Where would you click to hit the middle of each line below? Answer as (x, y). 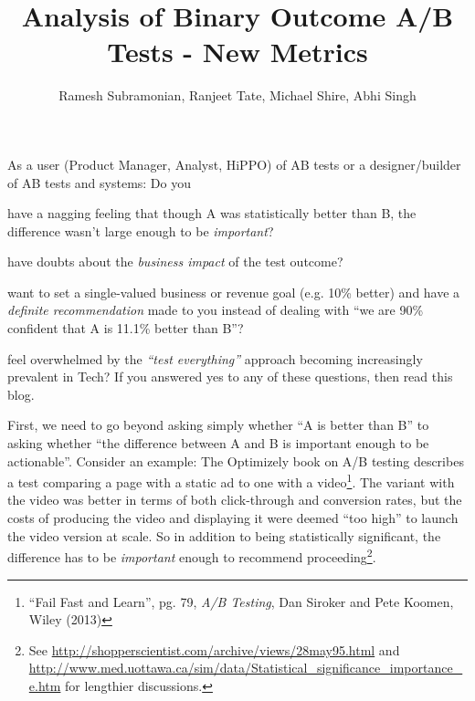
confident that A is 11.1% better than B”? (126, 328)
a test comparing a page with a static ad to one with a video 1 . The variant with (231, 481)
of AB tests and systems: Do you (100, 182)
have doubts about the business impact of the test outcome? (175, 262)
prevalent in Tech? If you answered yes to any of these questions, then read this (230, 377)
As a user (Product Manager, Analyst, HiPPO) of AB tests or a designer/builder (234, 164)
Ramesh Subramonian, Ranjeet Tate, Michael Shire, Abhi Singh (237, 95)
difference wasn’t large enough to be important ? (141, 230)
